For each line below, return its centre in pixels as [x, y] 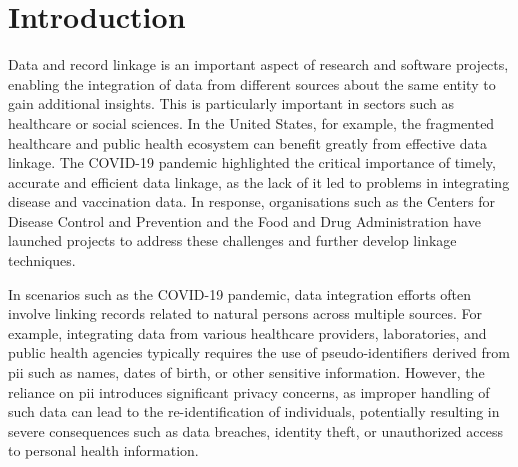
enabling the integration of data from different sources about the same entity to [252, 83]
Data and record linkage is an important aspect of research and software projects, [258, 64]
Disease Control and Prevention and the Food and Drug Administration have [244, 220]
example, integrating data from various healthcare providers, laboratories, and [247, 332]
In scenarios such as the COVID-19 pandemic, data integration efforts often [240, 293]
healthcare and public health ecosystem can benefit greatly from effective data [247, 142]
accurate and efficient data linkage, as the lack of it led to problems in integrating [259, 181]
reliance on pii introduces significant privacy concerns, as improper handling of [249, 391]
